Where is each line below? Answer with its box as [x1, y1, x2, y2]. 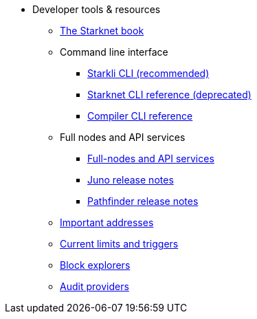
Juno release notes [87, 174, 174, 186]
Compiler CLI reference [87, 110, 193, 122]
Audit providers [60, 280, 129, 292]
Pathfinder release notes [87, 195, 199, 207]
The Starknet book [60, 25, 144, 36]
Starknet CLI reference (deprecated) [87, 89, 252, 100]
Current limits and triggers [60, 238, 179, 250]
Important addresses [60, 217, 154, 228]
